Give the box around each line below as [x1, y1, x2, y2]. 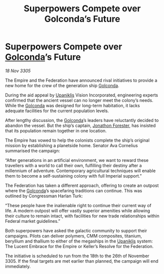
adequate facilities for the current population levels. [5, 108, 109, 114]
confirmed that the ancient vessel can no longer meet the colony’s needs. [5, 97, 153, 103]
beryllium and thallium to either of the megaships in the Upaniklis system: [5, 238, 153, 244]
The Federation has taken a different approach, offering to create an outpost [5, 183, 159, 188]
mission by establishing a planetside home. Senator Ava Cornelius [5, 142, 138, 148]
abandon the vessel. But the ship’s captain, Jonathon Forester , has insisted [5, 122, 156, 128]
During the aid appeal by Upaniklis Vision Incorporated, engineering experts [5, 92, 158, 98]
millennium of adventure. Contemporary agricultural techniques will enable [5, 168, 156, 174]
